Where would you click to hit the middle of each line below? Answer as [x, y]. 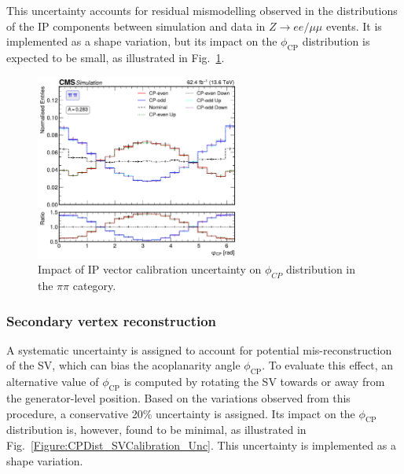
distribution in [321, 269]
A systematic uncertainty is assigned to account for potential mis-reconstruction [199, 349]
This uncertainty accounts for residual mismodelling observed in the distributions [202, 10]
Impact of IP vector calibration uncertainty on [150, 269]
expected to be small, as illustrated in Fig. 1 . [116, 57]
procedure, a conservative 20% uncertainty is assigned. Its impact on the [181, 413]
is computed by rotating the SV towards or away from [254, 382]
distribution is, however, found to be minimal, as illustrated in [156, 430]
